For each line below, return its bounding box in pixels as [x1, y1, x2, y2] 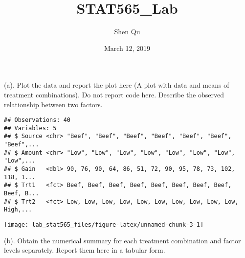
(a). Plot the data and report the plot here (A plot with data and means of [4, 80, 229, 90]
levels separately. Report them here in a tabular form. [4, 245, 165, 255]
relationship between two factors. [4, 99, 103, 109]
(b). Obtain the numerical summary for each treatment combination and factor [4, 235, 241, 245]
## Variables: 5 [4, 124, 57, 132]
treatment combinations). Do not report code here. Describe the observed [4, 89, 224, 99]
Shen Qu [114, 26, 140, 37]
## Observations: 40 [4, 117, 71, 124]
